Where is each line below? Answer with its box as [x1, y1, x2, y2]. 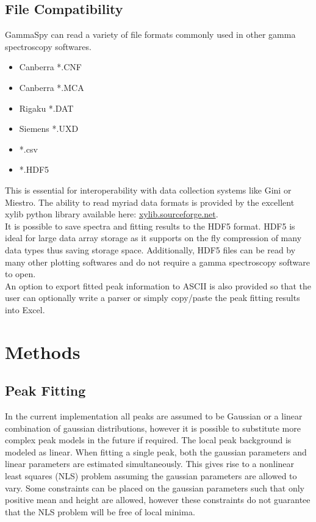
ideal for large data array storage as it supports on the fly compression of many [5, 231, 302, 244]
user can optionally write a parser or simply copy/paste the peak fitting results [5, 291, 300, 304]
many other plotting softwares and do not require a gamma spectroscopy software [5, 255, 310, 268]
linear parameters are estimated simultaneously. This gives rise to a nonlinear [5, 457, 295, 470]
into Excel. [5, 303, 45, 316]
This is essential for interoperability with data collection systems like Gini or [5, 183, 292, 196]
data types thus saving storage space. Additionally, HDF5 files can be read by [5, 243, 296, 256]
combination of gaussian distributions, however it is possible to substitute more [5, 421, 301, 434]
